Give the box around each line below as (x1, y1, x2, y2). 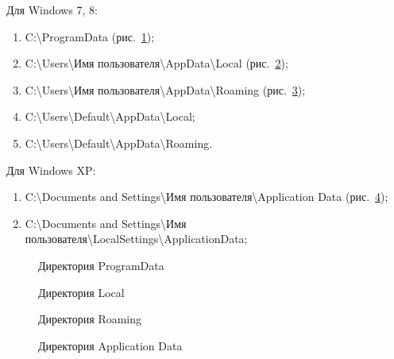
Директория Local (38, 284, 125, 300)
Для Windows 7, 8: (6, 2, 98, 17)
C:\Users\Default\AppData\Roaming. (25, 134, 213, 151)
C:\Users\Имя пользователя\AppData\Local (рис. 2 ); (25, 55, 288, 71)
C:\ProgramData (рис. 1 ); (25, 28, 155, 44)
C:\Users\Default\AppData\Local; (25, 108, 195, 125)
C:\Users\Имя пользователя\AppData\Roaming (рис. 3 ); (25, 81, 306, 98)
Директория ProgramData (38, 257, 164, 273)
